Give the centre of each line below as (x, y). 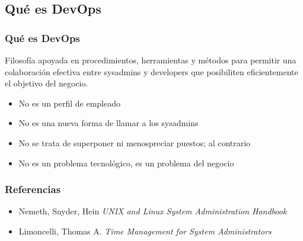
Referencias (33, 189)
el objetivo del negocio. (47, 83)
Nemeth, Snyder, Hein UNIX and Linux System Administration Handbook (153, 211)
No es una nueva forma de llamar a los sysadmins (109, 123)
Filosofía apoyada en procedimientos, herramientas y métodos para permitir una (151, 60)
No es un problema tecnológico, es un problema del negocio (126, 163)
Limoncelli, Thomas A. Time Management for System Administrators (145, 231)
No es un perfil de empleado (70, 103)
